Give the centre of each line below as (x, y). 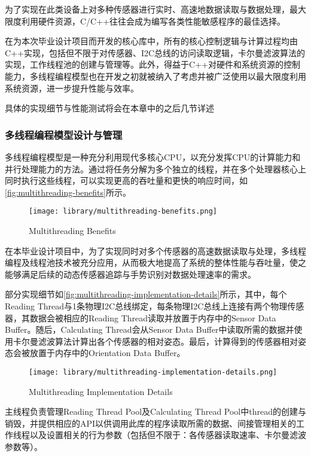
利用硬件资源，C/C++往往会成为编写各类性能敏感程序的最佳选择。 (153, 21)
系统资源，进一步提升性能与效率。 (72, 88)
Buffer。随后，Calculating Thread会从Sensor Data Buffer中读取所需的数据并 (150, 329)
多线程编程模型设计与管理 (64, 134)
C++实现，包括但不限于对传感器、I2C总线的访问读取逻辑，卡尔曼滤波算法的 (155, 52)
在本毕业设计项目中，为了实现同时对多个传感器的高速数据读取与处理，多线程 (155, 250)
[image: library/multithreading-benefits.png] (123, 212)
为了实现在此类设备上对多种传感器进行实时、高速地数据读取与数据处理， (147, 9)
